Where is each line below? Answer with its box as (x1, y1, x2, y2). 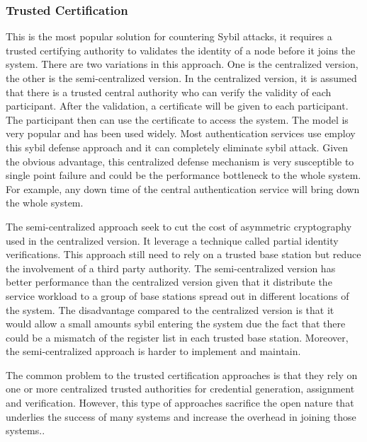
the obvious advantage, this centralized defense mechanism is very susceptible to (6, 153, 354, 168)
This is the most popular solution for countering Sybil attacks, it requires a (6, 29, 332, 44)
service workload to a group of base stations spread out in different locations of (6, 288, 349, 303)
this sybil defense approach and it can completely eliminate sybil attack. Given (6, 139, 349, 154)
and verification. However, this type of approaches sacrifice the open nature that (6, 395, 354, 410)
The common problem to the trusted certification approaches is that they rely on (6, 367, 358, 382)
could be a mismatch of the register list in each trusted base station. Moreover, (6, 330, 349, 344)
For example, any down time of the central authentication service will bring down (6, 181, 360, 196)
